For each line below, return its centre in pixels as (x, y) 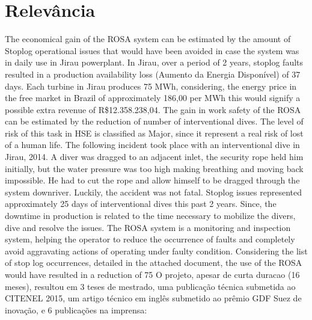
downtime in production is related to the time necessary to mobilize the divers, (150, 216)
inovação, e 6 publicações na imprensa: (76, 309)
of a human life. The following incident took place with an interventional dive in (152, 145)
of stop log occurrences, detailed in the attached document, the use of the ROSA (154, 263)
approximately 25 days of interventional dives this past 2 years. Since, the (141, 204)
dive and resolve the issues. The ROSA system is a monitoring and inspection (148, 227)
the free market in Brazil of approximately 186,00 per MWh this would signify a (153, 98)
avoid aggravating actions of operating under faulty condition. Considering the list (156, 251)
